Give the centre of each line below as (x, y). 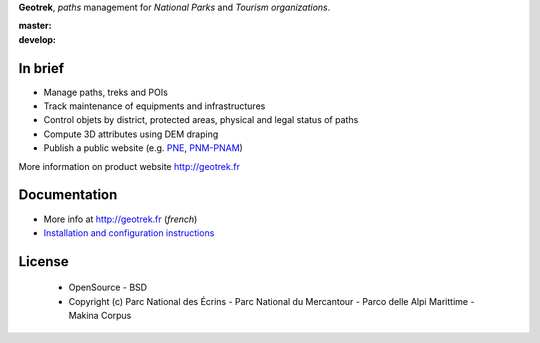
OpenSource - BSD (108, 287)
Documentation (68, 195)
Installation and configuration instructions (129, 232)
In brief (41, 68)
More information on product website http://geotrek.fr (129, 166)
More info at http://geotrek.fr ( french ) (120, 219)
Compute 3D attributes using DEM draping (131, 134)
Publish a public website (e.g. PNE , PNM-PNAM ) (143, 148)
